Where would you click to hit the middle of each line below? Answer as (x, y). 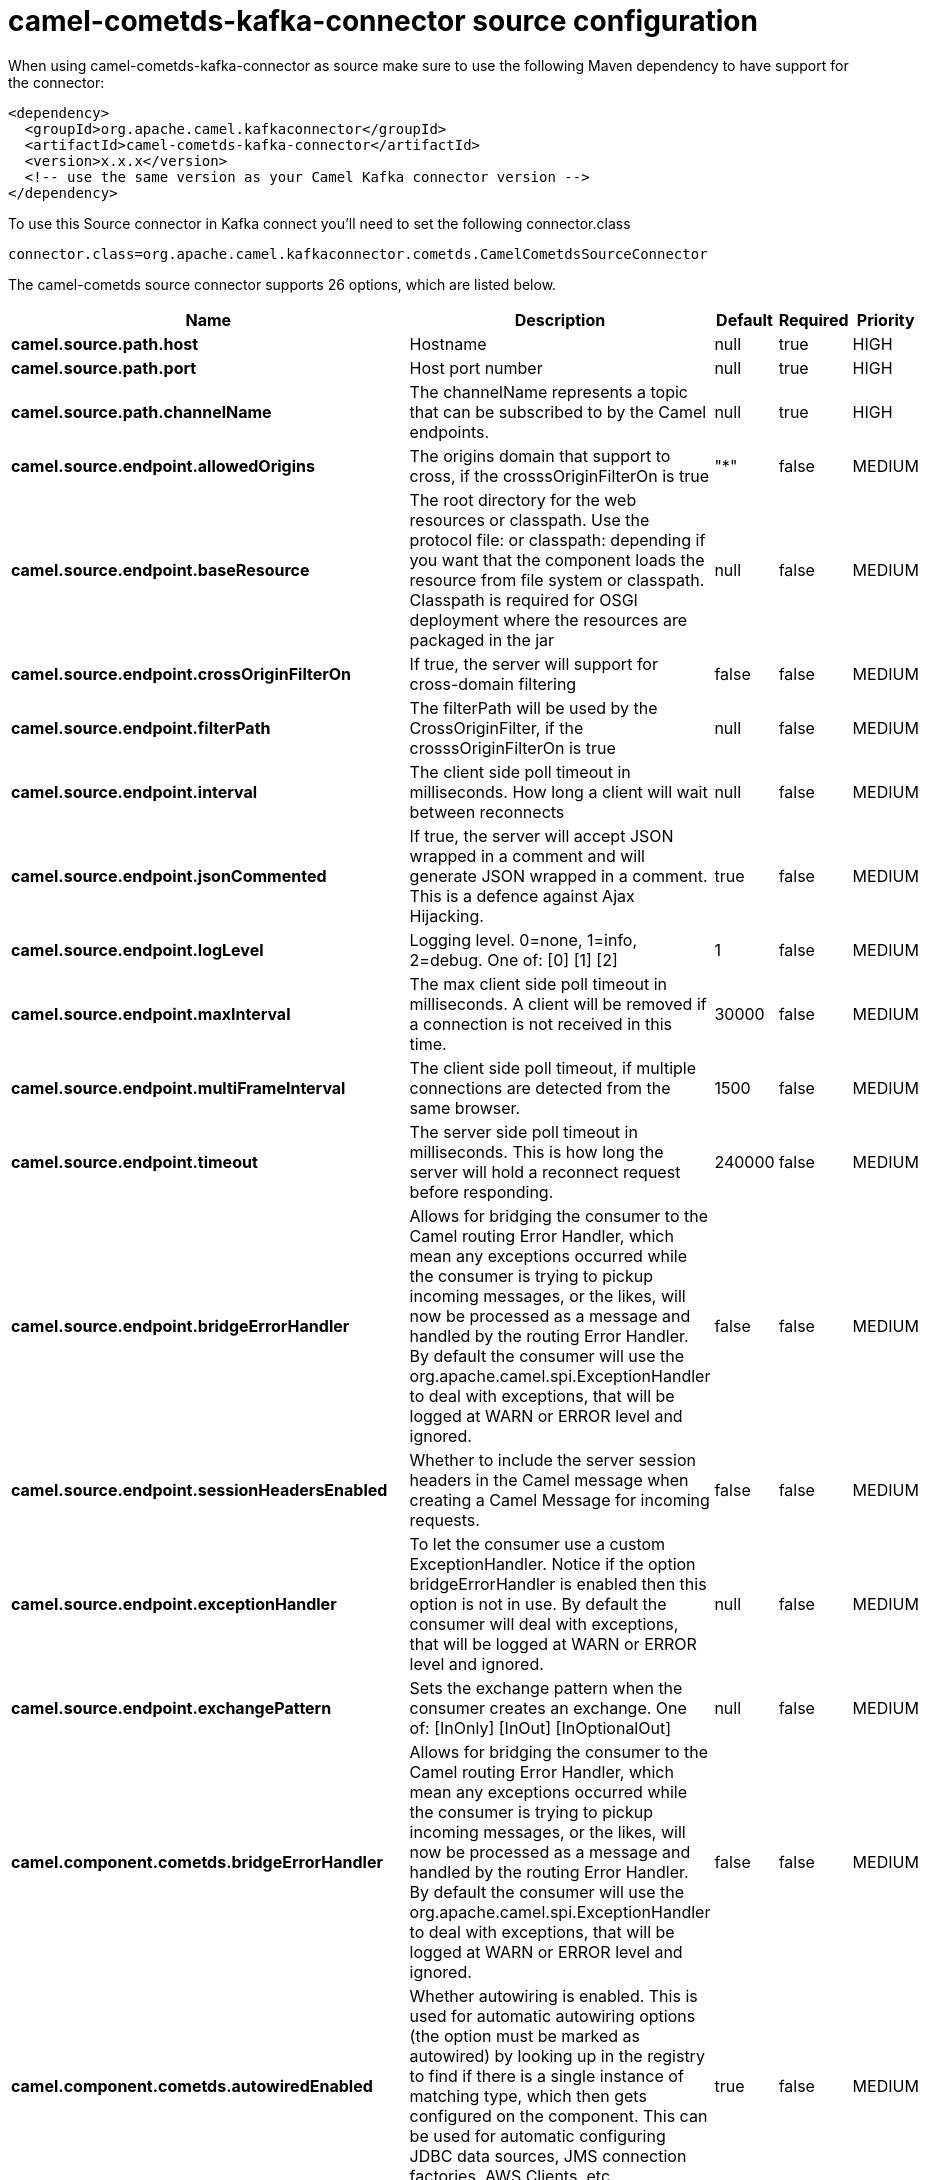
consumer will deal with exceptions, (544, 1623)
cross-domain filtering (493, 683)
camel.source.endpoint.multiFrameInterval (178, 1087)
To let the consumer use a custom (537, 1543)
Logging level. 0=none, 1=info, (523, 939)
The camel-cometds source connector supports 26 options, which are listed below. (282, 284)
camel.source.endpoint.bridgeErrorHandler (180, 1325)
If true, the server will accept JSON (541, 835)
